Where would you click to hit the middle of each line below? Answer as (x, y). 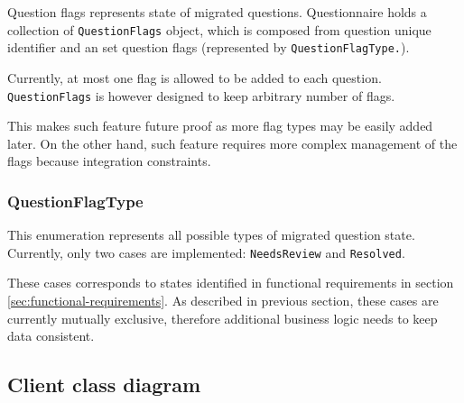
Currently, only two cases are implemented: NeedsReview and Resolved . (206, 252)
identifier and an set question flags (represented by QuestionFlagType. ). (209, 47)
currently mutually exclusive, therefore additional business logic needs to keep (223, 318)
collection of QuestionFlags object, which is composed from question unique (219, 29)
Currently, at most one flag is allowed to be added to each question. (195, 77)
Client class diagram (104, 385)
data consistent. (51, 336)
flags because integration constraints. (109, 161)
